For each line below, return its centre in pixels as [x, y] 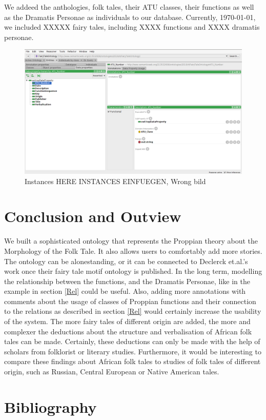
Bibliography [50, 406]
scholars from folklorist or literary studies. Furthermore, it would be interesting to [133, 351]
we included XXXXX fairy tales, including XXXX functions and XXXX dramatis [132, 27]
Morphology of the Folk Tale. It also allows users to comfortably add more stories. [133, 251]
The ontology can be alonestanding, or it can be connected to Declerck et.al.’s [126, 261]
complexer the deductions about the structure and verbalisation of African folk [128, 331]
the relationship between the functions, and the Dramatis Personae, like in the [127, 281]
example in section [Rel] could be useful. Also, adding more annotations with [125, 291]
